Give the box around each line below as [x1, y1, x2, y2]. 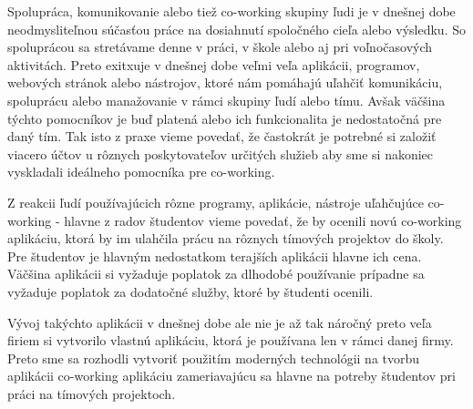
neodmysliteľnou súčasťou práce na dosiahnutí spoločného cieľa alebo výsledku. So [7, 19, 466, 38]
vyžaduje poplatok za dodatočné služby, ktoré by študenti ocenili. [7, 281, 374, 301]
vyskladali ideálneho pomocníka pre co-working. [7, 162, 275, 181]
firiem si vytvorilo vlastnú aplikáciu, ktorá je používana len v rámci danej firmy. [7, 331, 454, 350]
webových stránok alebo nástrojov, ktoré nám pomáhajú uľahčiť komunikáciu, [7, 73, 443, 92]
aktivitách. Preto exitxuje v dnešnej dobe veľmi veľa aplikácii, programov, [7, 55, 420, 74]
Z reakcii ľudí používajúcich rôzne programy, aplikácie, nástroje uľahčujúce [7, 192, 424, 211]
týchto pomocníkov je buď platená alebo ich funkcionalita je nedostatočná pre [7, 108, 442, 128]
